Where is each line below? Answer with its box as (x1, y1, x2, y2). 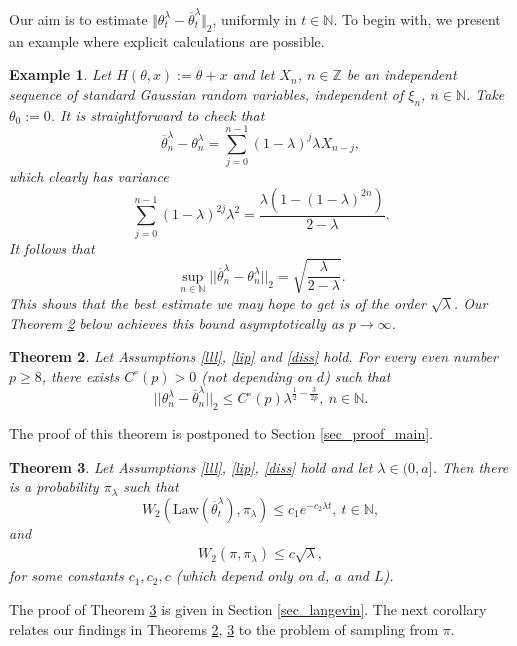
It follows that (9, 237, 95, 258)
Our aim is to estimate (9, 8, 148, 29)
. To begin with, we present (333, 8, 501, 29)
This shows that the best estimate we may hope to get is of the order (9, 293, 426, 314)
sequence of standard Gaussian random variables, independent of (9, 83, 404, 104)
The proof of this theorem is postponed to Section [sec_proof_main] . (9, 422, 433, 443)
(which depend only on (175, 565, 313, 586)
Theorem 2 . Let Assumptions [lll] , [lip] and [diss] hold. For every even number (9, 346, 498, 367)
